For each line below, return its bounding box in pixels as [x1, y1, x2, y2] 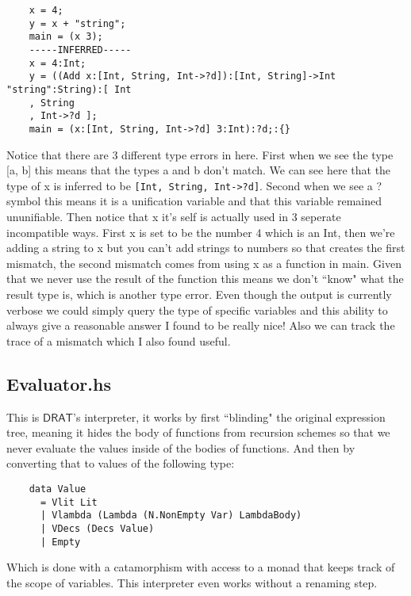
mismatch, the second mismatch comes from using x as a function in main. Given [6, 254, 401, 271]
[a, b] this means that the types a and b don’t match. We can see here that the [6, 162, 391, 178]
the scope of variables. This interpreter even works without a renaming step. [6, 574, 378, 590]
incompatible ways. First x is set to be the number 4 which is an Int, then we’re [6, 223, 395, 240]
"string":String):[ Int [6, 83, 132, 95]
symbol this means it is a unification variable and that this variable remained [6, 193, 382, 209]
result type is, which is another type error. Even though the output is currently [6, 285, 392, 302]
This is [6, 408, 40, 425]
